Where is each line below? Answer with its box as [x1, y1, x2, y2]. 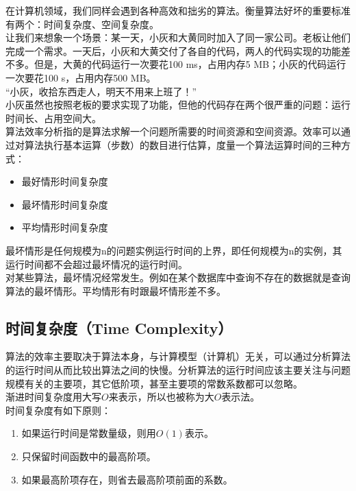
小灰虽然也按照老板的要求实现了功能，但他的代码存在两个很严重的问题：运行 [5, 97, 351, 112]
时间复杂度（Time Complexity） [5, 317, 233, 338]
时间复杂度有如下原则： [5, 403, 111, 417]
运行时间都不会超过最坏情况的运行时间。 [5, 256, 188, 271]
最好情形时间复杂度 [21, 174, 108, 189]
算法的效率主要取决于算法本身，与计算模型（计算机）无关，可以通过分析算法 [5, 349, 351, 363]
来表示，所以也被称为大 [108, 390, 214, 404]
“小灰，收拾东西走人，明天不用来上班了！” [5, 84, 197, 98]
